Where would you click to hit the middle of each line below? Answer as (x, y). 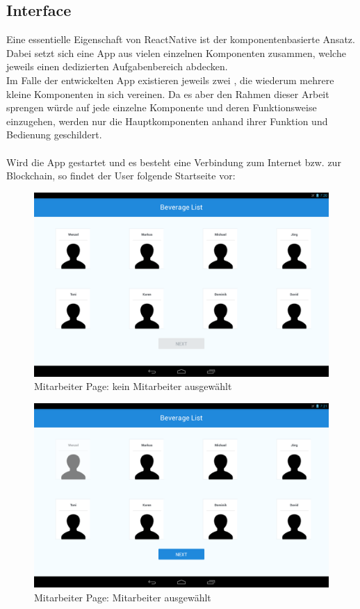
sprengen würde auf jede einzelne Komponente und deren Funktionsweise (162, 107)
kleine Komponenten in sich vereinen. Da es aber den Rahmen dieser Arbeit (168, 94)
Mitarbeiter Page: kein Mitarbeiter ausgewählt (133, 386)
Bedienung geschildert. (54, 135)
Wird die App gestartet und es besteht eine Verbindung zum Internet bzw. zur (174, 162)
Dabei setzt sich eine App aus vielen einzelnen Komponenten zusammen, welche (176, 52)
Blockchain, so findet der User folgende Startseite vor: (121, 176)
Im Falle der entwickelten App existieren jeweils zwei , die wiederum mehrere (170, 80)
